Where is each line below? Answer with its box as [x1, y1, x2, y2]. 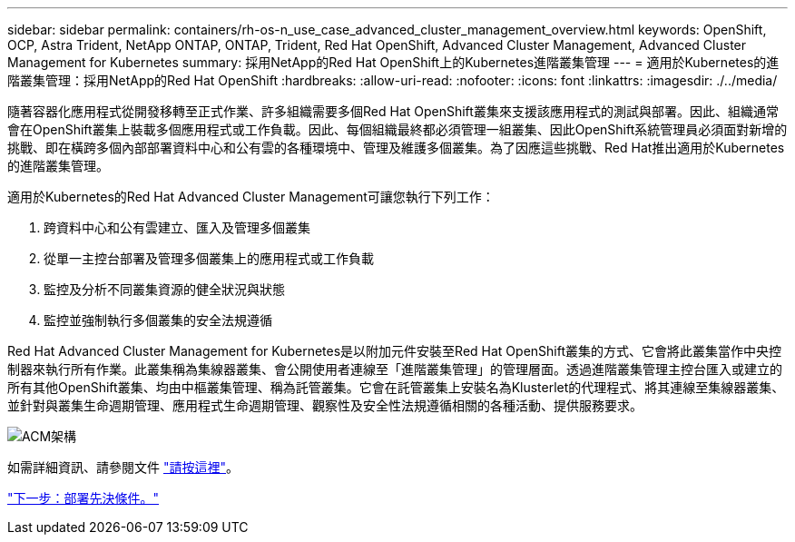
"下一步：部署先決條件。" [7, 490, 160, 506]
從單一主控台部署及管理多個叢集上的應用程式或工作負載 [44, 251, 374, 266]
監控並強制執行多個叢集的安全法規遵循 [44, 312, 272, 328]
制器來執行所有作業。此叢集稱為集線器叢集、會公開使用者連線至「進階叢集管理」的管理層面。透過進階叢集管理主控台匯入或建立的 [7, 361, 782, 377]
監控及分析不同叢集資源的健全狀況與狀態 [44, 281, 285, 297]
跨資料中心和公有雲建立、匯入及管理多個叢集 [44, 220, 310, 235]
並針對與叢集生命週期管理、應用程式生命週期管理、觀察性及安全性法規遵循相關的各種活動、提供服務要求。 [7, 398, 643, 413]
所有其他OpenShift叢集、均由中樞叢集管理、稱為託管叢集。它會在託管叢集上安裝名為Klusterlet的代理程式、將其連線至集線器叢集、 [7, 379, 785, 395]
